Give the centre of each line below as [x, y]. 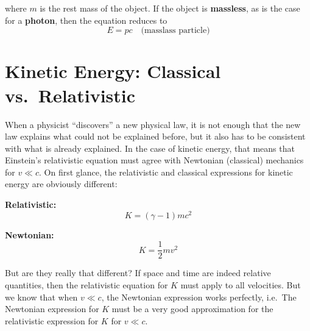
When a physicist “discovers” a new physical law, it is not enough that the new [153, 124]
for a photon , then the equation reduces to [86, 20]
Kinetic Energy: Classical [113, 71]
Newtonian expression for [52, 309]
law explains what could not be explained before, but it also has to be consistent [155, 136]
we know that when [41, 297]
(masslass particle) [175, 31]
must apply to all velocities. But [241, 284]
